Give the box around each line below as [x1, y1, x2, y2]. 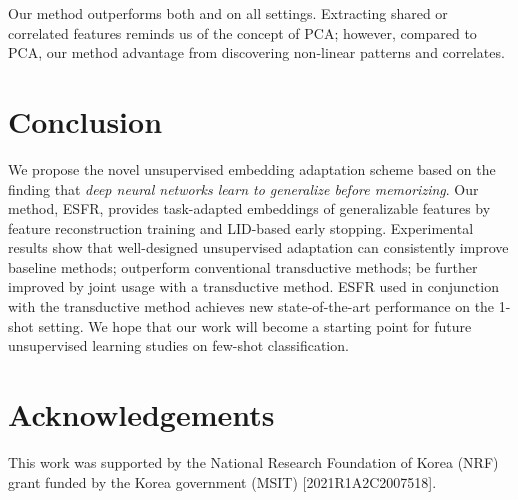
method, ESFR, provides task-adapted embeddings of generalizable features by [8, 198, 491, 219]
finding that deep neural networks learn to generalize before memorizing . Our [8, 178, 479, 199]
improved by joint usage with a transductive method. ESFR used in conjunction [8, 276, 499, 297]
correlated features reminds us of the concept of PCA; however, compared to [8, 22, 477, 43]
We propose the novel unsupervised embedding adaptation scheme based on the [8, 158, 496, 179]
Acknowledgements [8, 394, 275, 435]
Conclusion [8, 100, 163, 141]
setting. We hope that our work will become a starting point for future [38, 315, 472, 336]
